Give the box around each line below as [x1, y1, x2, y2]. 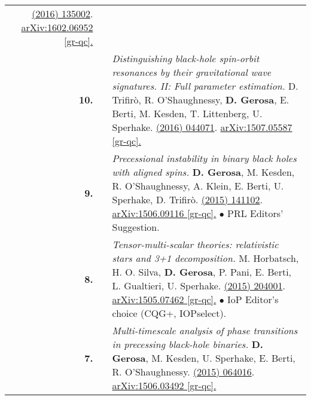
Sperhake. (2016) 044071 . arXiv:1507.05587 [112, 120, 292, 134]
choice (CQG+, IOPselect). [112, 306, 227, 320]
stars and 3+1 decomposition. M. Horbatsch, [112, 251, 299, 265]
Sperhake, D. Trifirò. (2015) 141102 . [112, 193, 263, 206]
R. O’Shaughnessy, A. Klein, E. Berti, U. [112, 179, 284, 193]
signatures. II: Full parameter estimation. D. [112, 79, 298, 93]
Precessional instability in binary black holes [112, 151, 297, 165]
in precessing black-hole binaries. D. [112, 337, 263, 351]
